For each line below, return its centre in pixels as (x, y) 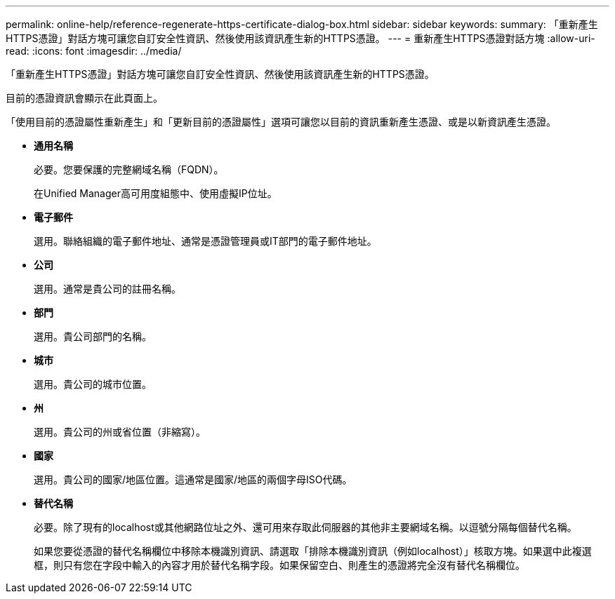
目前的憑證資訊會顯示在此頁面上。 (84, 98)
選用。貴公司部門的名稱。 (93, 336)
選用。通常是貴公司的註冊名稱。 (107, 289)
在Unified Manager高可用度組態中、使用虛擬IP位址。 (156, 193)
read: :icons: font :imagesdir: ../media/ (94, 51)
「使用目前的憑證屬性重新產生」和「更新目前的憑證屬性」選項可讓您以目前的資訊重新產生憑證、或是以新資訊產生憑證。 (281, 122)
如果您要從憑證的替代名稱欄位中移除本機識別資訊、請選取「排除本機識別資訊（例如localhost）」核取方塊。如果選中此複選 (313, 551)
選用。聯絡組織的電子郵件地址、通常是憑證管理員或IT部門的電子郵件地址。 (205, 241)
